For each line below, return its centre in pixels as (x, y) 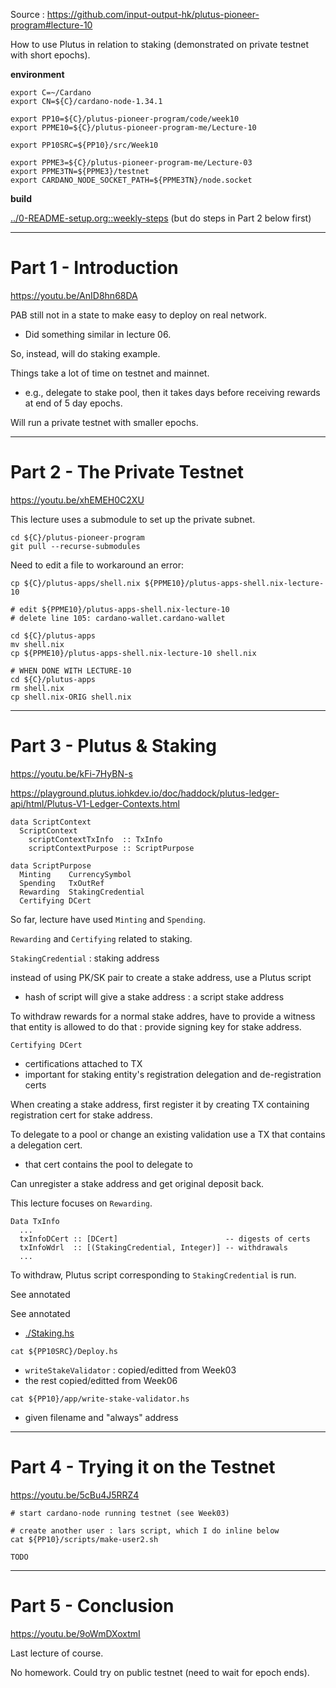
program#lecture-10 (51, 25)
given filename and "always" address (101, 1417)
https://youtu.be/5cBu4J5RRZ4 (75, 1495)
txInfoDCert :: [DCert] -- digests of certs (165, 1239)
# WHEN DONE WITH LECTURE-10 (71, 670)
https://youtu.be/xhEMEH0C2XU (77, 500)
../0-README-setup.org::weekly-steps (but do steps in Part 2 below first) (161, 218)
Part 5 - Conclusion (92, 1605)
